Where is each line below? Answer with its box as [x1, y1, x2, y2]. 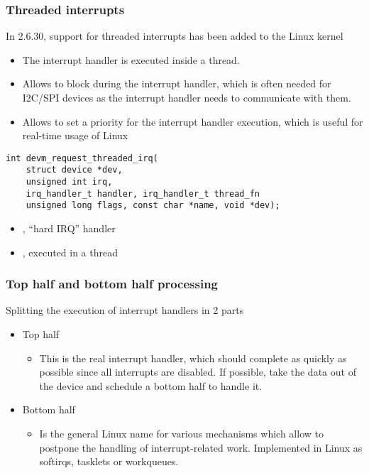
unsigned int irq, [26, 177, 113, 187]
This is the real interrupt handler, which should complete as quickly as [39, 350, 347, 365]
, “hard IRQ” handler [22, 221, 116, 236]
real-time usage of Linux [22, 128, 128, 143]
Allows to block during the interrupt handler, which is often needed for [22, 76, 331, 91]
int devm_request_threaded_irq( [6, 153, 158, 163]
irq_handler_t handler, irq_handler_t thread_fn [26, 188, 260, 199]
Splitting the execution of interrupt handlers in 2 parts [6, 303, 244, 317]
